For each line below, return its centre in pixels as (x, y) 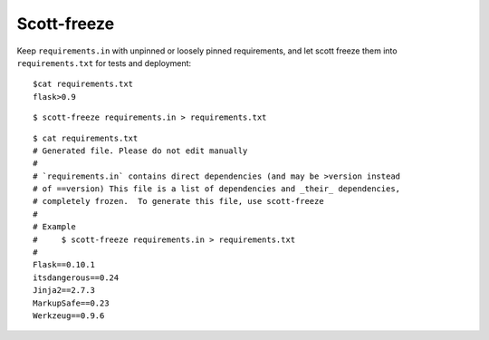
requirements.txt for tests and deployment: (104, 63)
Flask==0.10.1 (64, 265)
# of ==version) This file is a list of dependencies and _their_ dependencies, (217, 189)
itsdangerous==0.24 (76, 277)
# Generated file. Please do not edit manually (140, 151)
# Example (54, 227)
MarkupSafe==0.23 (71, 303)
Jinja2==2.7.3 (64, 291)
